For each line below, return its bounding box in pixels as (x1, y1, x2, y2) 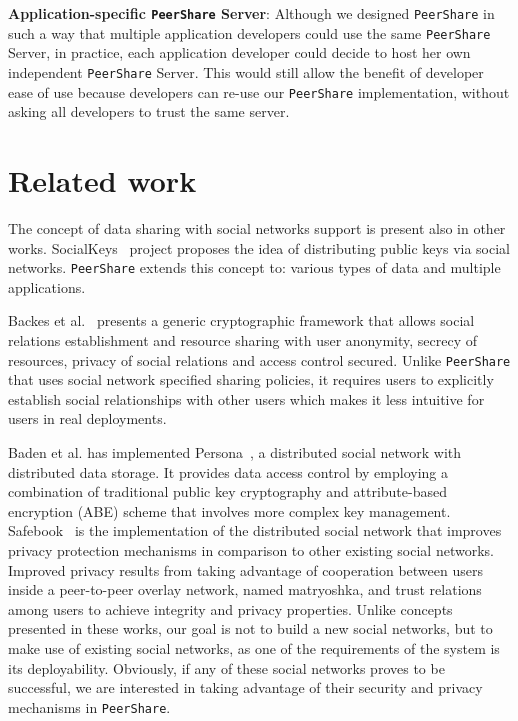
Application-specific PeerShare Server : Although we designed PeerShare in (8, 3, 495, 23)
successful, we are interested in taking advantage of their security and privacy (8, 677, 483, 698)
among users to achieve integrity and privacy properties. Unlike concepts (8, 598, 453, 619)
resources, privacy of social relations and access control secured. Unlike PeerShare (8, 349, 511, 370)
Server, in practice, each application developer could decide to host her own (8, 42, 471, 63)
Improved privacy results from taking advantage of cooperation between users (8, 559, 483, 580)
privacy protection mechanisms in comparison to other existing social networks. (8, 539, 494, 560)
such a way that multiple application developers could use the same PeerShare (8, 22, 491, 43)
